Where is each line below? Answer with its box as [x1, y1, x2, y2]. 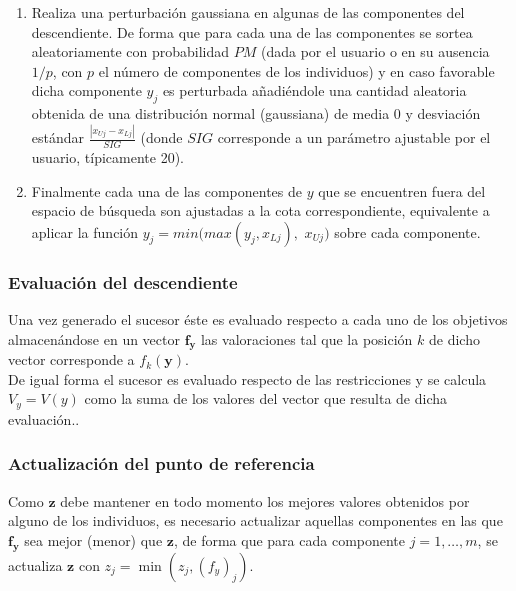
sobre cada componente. [334, 221, 481, 242]
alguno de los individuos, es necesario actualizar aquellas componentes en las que [8, 510, 503, 531]
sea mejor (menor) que [24, 529, 163, 550]
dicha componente [31, 80, 142, 101]
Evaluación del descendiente [8, 269, 238, 294]
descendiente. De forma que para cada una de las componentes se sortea [31, 21, 473, 42]
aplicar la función [31, 221, 139, 242]
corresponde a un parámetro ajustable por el [217, 127, 491, 148]
